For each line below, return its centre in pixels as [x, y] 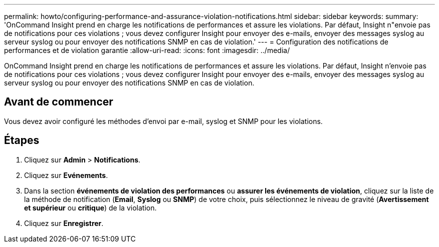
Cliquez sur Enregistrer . [64, 223]
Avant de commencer [59, 102]
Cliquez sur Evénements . [66, 175]
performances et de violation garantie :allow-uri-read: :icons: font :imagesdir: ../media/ [147, 50]
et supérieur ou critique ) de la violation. [90, 207]
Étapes [22, 140]
